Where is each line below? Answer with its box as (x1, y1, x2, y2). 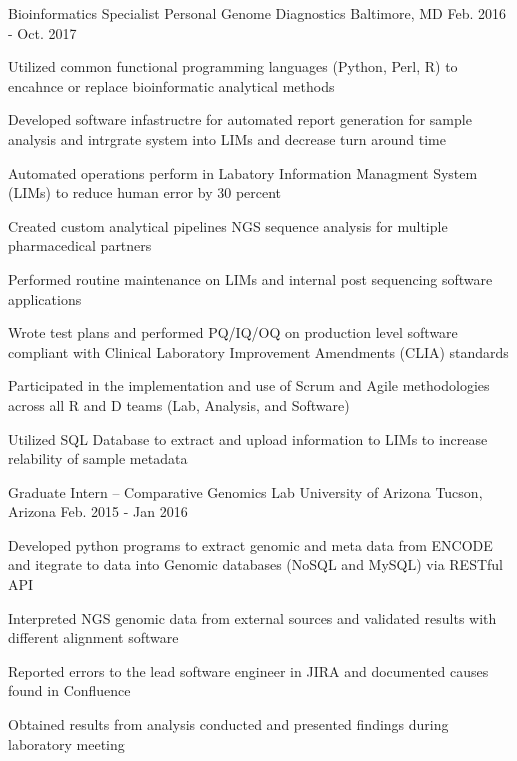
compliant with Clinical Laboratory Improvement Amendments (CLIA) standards (8, 341, 509, 362)
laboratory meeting (8, 733, 125, 754)
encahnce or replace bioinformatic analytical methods (8, 75, 335, 96)
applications (8, 288, 82, 309)
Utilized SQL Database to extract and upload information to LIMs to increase (8, 428, 488, 449)
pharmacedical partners (8, 235, 152, 256)
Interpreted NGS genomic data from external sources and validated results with (8, 607, 497, 628)
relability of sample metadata (8, 448, 188, 469)
